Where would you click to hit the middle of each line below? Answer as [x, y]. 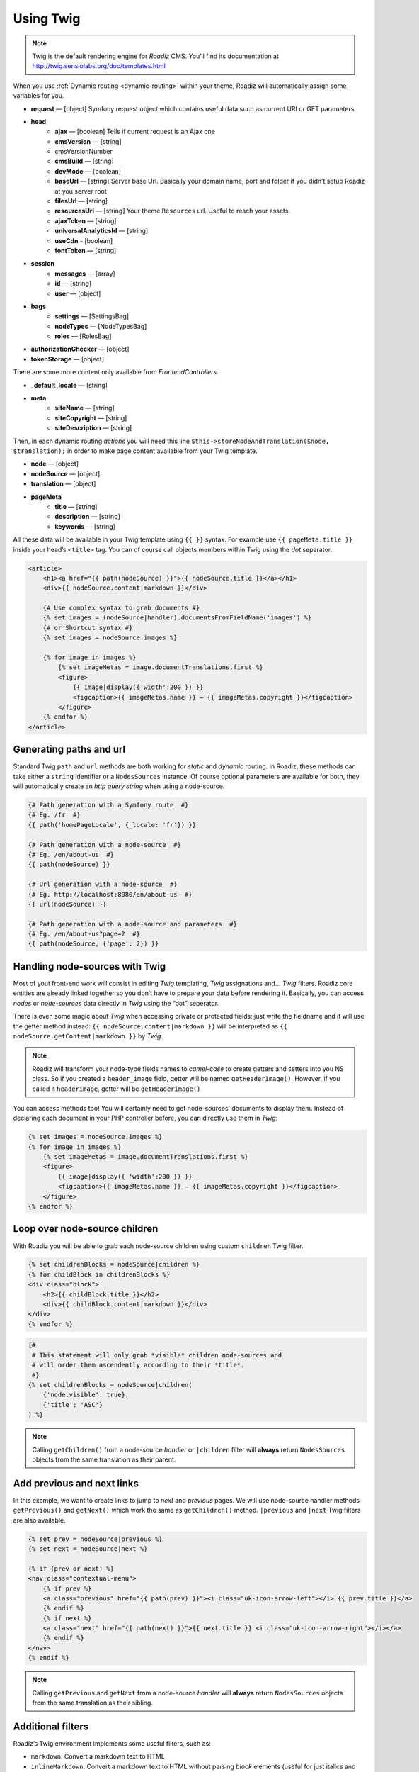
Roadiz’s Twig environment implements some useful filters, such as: [112, 1743]
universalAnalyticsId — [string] [102, 231]
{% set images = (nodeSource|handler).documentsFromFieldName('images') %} [177, 618]
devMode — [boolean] [88, 171]
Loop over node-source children [86, 1229]
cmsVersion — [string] [88, 141]
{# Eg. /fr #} [54, 815]
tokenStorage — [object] [68, 359]
